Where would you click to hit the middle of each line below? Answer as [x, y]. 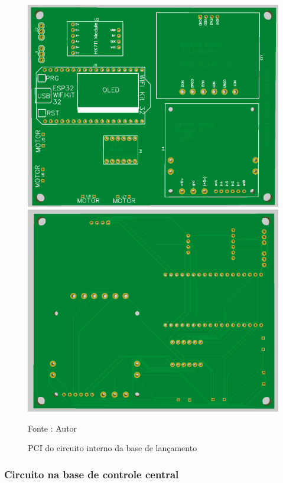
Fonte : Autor [53, 428]
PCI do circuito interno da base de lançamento [113, 448]
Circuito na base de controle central [92, 474]
